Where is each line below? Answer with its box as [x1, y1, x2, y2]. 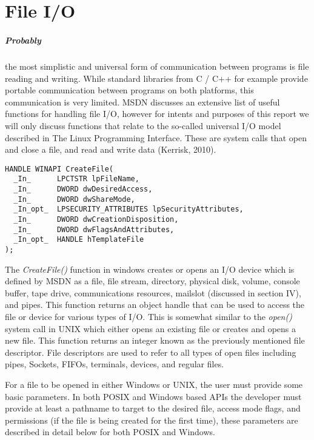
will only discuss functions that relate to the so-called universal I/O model [5, 119, 281, 132]
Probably [5, 33, 41, 46]
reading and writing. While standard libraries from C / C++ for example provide [5, 72, 308, 84]
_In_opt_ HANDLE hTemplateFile [13, 235, 144, 244]
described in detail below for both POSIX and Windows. [5, 425, 215, 438]
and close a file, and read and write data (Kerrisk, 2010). [5, 143, 216, 156]
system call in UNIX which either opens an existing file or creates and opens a [5, 322, 296, 335]
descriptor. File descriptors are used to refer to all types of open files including [5, 345, 296, 358]
